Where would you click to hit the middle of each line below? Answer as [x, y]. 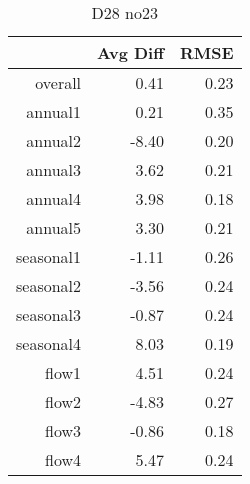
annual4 [54, 198]
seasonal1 [49, 256]
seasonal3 [49, 314]
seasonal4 [49, 343]
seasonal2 [49, 285]
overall [58, 82]
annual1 [54, 111]
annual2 [54, 140]
